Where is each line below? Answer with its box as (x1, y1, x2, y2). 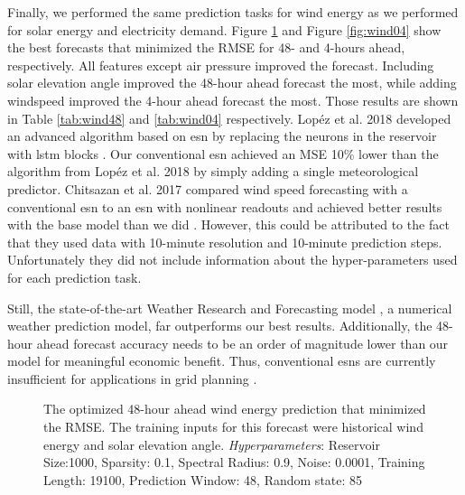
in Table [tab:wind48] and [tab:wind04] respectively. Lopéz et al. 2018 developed (7, 108, 451, 127)
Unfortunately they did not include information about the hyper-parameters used (7, 250, 458, 269)
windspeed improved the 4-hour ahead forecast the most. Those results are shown (7, 90, 459, 109)
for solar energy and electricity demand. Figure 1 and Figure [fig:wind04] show (7, 20, 442, 39)
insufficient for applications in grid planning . (7, 369, 257, 388)
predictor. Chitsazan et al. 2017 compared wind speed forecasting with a (7, 179, 408, 198)
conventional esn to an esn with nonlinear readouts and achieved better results (7, 197, 442, 216)
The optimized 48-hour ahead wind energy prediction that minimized (43, 399, 426, 418)
